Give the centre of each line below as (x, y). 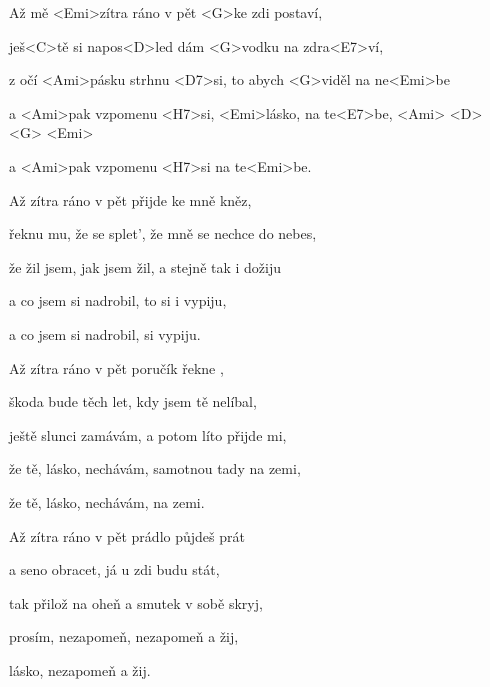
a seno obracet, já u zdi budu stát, (114, 569)
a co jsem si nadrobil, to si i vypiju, (118, 300)
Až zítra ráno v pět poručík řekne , (116, 367)
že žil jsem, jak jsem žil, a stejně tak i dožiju (145, 266)
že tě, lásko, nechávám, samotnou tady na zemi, (155, 468)
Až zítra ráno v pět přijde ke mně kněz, (130, 199)
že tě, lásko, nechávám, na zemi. (107, 501)
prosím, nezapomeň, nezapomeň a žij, (124, 636)
